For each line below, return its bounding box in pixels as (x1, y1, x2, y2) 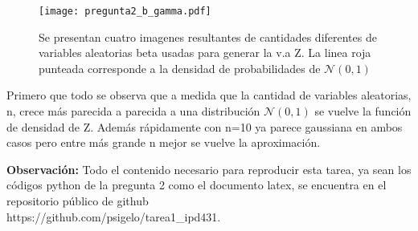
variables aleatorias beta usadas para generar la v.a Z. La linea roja (39, 44, 371, 61)
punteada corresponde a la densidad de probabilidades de (39, 59, 321, 76)
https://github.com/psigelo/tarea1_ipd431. (6, 208, 221, 225)
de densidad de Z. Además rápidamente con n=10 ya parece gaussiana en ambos (6, 118, 403, 135)
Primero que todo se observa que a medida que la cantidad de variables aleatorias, (6, 87, 412, 103)
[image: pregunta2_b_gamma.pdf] (39, 6, 211, 17)
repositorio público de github (6, 192, 149, 209)
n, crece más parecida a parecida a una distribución (6, 103, 260, 120)
